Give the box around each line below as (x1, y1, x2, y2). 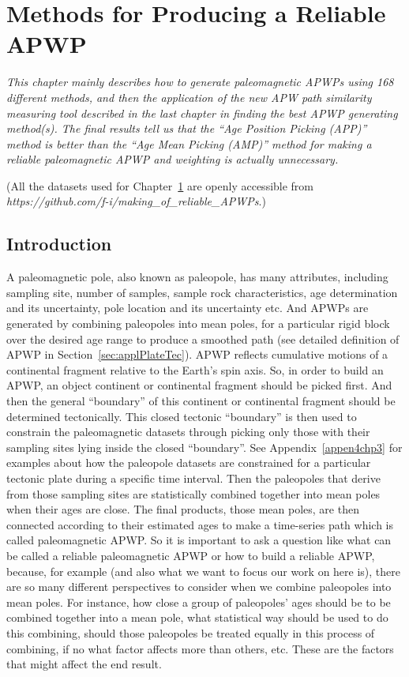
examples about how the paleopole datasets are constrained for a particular (6, 454, 371, 471)
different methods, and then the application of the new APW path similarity (6, 88, 372, 105)
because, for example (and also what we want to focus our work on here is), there (6, 562, 401, 579)
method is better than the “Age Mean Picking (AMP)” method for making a (6, 135, 372, 152)
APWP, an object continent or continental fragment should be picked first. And (6, 377, 392, 393)
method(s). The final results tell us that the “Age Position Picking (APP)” (6, 120, 367, 137)
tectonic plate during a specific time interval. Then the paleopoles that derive (6, 469, 381, 486)
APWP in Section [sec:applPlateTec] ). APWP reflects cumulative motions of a (6, 346, 388, 363)
